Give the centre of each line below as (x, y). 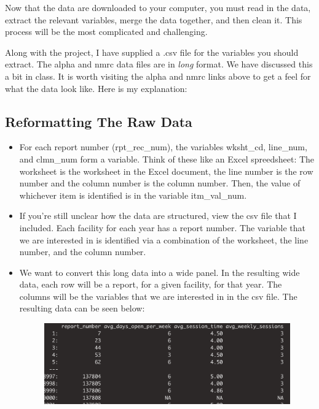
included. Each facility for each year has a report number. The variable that (163, 227)
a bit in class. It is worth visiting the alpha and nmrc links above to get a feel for (158, 76)
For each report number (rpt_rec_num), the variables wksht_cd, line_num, (163, 147)
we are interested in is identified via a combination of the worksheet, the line (164, 239)
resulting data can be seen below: (82, 308)
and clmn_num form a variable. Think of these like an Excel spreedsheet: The (167, 159)
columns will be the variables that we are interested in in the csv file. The (158, 296)
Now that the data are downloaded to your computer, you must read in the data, (158, 7)
